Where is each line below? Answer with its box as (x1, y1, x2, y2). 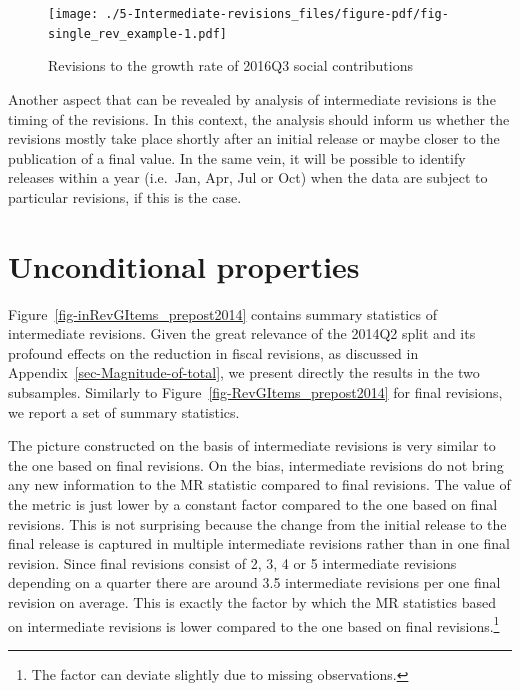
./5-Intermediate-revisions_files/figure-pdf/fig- (105, 7, 449, 21)
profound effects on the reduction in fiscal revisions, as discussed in (8, 342, 419, 363)
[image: (48, 7, 99, 21)
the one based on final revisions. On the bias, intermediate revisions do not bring (8, 454, 504, 475)
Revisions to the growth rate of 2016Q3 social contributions (48, 55, 414, 76)
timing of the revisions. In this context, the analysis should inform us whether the (8, 108, 510, 129)
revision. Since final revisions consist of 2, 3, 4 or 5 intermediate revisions (8, 552, 457, 573)
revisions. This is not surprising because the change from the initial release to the (8, 513, 507, 534)
